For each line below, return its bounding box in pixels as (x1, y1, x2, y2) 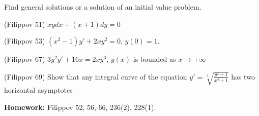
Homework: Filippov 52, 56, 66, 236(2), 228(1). (4, 101, 156, 112)
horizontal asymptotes (4, 85, 73, 95)
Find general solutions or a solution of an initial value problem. (4, 2, 202, 12)
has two (231, 71, 255, 82)
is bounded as (133, 54, 176, 64)
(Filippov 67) (4, 54, 45, 64)
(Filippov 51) (4, 18, 45, 29)
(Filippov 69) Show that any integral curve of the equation (4, 71, 187, 82)
